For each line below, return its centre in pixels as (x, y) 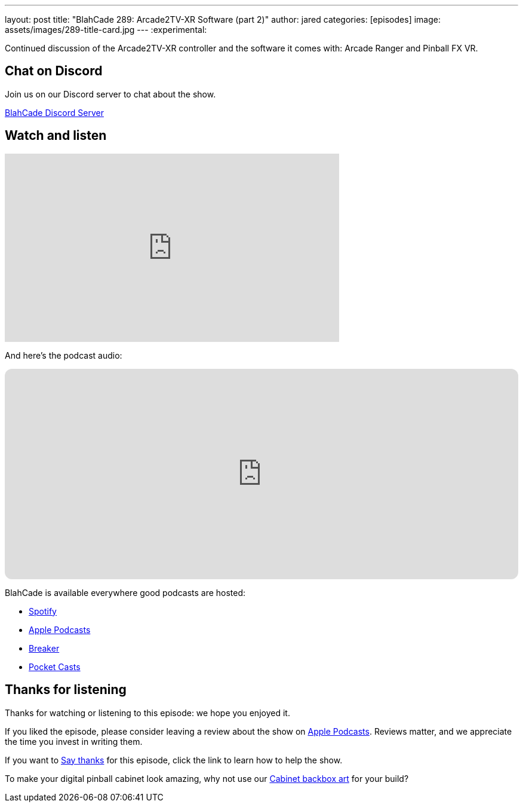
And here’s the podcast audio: (64, 355)
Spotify (43, 611)
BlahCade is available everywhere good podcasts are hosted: (125, 592)
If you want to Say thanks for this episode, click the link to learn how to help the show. (174, 760)
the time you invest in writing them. (74, 741)
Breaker (44, 648)
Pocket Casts (55, 667)
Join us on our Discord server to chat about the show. (110, 94)
